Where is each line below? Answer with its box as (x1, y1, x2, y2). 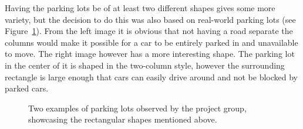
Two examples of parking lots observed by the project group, (28, 101, 247, 114)
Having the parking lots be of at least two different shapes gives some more (5, 2, 275, 13)
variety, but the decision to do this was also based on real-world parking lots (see (5, 13, 296, 25)
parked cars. (5, 82, 49, 94)
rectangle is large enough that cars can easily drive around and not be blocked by (5, 70, 298, 83)
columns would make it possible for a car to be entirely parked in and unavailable (5, 36, 298, 48)
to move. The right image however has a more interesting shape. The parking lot (5, 47, 295, 60)
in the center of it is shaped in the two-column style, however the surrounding (5, 59, 285, 71)
